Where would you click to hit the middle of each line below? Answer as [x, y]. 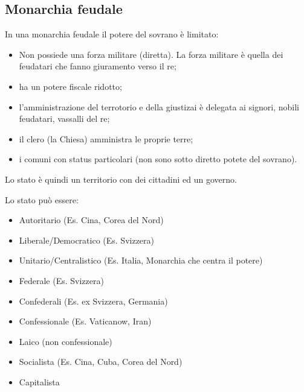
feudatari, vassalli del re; [64, 119]
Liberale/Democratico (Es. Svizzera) [87, 240]
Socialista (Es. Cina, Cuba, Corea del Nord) [101, 362]
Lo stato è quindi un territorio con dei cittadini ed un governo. [121, 179]
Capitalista [39, 381]
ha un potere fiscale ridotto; [70, 86]
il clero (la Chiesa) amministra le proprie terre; [106, 138]
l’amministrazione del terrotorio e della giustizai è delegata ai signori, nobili [159, 106]
